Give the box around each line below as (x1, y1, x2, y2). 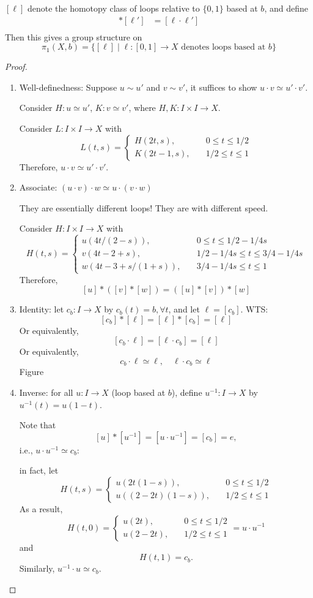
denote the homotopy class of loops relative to (27, 2, 200, 14)
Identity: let (19, 303, 64, 316)
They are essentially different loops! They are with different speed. (19, 201, 268, 214)
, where (128, 101, 156, 114)
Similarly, (19, 562, 55, 575)
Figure (19, 365, 44, 378)
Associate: (19, 181, 57, 194)
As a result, (19, 502, 63, 515)
